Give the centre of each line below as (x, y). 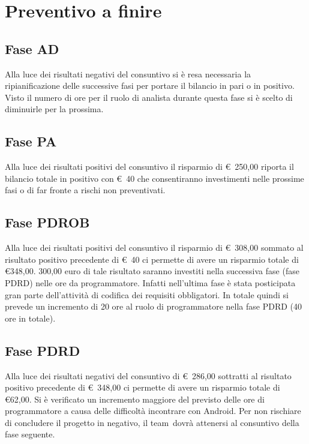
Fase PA (31, 141)
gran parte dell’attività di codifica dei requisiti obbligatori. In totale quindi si (147, 294)
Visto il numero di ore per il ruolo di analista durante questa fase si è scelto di (149, 97)
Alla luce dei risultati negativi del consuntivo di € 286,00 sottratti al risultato (148, 375)
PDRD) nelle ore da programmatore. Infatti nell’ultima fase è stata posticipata (150, 282)
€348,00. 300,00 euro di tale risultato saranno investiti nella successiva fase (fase (152, 271)
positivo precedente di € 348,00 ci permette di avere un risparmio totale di (142, 387)
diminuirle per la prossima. (54, 109)
